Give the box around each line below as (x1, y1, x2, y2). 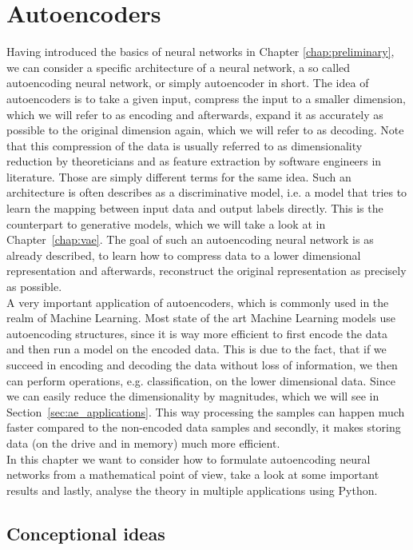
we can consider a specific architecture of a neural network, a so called (6, 58, 351, 75)
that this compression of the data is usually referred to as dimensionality (6, 137, 363, 153)
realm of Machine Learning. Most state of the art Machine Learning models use (6, 309, 395, 326)
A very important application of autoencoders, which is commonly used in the (6, 293, 389, 310)
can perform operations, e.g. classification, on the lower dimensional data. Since (6, 372, 395, 389)
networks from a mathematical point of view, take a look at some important (6, 466, 379, 483)
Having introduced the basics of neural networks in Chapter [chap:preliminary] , (6, 43, 395, 60)
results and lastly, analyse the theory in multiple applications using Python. (6, 481, 378, 498)
